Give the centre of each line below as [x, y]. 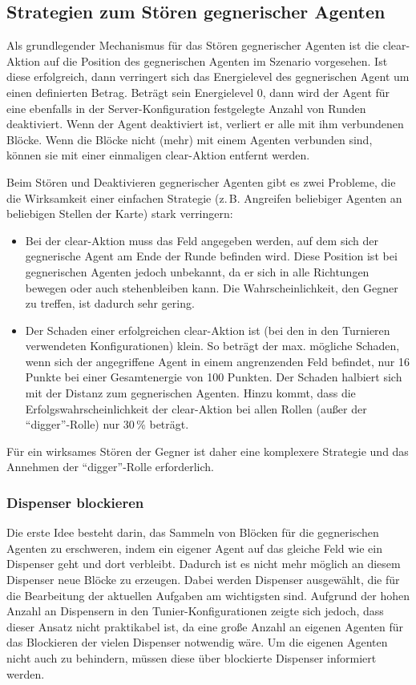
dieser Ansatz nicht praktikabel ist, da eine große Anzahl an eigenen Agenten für [205, 626]
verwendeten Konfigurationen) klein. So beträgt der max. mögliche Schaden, [212, 346]
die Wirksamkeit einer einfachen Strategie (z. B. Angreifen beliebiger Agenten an [204, 197]
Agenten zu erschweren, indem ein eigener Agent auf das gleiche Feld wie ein [195, 548]
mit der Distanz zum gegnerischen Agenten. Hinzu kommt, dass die [190, 393]
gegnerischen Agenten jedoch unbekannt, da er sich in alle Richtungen [197, 271]
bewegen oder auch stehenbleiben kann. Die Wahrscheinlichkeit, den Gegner [212, 287]
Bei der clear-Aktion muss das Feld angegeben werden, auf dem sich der [202, 240]
